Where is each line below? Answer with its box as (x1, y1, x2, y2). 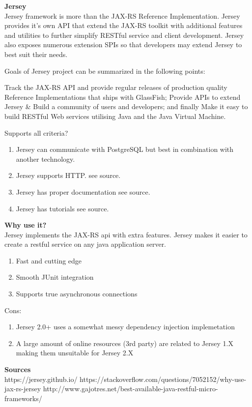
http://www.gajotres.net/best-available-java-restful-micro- (43, 383, 218, 394)
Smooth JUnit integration (16, 272, 94, 282)
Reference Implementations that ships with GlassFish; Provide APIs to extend (4, 91, 241, 102)
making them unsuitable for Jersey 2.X (16, 348, 134, 358)
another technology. (16, 153, 75, 164)
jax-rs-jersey (4, 383, 41, 394)
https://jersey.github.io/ (4, 374, 78, 384)
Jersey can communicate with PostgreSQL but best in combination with (16, 144, 234, 154)
